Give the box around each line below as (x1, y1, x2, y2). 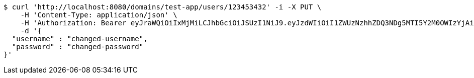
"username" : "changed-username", (12, 35, 148, 43)
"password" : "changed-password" (12, 43, 144, 51)
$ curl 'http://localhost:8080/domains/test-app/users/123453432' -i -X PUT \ (4, 3, 322, 11)
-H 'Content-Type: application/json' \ (20, 11, 177, 19)
